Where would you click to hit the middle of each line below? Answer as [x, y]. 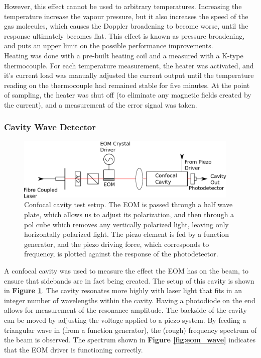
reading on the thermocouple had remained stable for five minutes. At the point [127, 85]
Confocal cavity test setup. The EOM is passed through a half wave [128, 204]
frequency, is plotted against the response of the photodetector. [121, 254]
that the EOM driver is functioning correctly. [74, 349]
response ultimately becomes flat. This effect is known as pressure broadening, [124, 35]
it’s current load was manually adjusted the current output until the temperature [129, 75]
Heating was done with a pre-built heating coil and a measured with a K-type [124, 55]
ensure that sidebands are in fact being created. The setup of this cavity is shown [129, 280]
